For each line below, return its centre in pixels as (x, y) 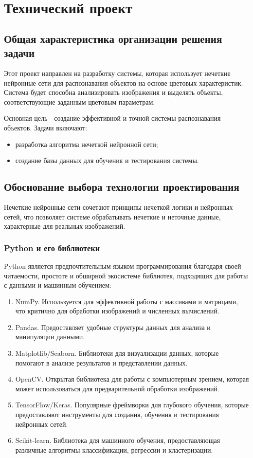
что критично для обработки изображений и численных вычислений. (117, 311)
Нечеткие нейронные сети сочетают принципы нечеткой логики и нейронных (118, 207)
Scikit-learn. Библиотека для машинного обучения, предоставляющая (118, 440)
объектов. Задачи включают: (46, 127)
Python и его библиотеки (52, 247)
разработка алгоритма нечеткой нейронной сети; (87, 144)
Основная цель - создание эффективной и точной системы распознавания (112, 118)
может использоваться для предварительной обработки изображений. (117, 388)
